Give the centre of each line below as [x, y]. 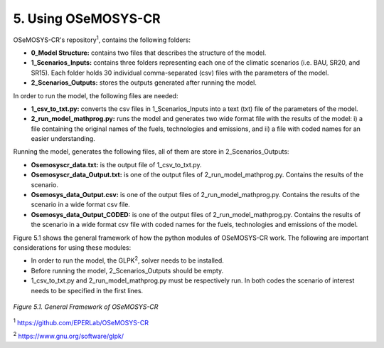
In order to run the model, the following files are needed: [96, 95]
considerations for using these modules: [72, 247]
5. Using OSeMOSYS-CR [87, 19]
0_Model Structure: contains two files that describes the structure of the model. [149, 53]
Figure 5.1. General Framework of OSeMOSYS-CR [86, 307]
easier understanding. [63, 139]
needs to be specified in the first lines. [87, 290]
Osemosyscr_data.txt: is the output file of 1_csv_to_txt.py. [116, 164]
